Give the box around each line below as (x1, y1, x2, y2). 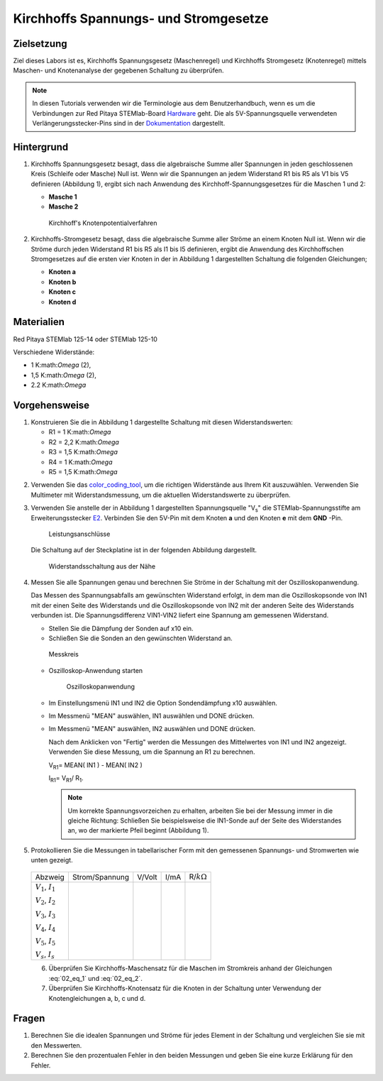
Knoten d (48, 297, 77, 306)
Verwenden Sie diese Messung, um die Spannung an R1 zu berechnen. (48, 747, 255, 756)
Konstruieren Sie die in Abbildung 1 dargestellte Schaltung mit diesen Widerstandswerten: (30, 417, 294, 426)
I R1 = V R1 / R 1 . (48, 774, 84, 784)
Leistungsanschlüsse (48, 529, 111, 538)
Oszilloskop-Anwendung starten (48, 666, 143, 674)
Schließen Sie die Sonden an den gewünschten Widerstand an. (48, 634, 233, 642)
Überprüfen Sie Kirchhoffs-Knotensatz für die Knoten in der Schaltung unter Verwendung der (48, 984, 322, 993)
